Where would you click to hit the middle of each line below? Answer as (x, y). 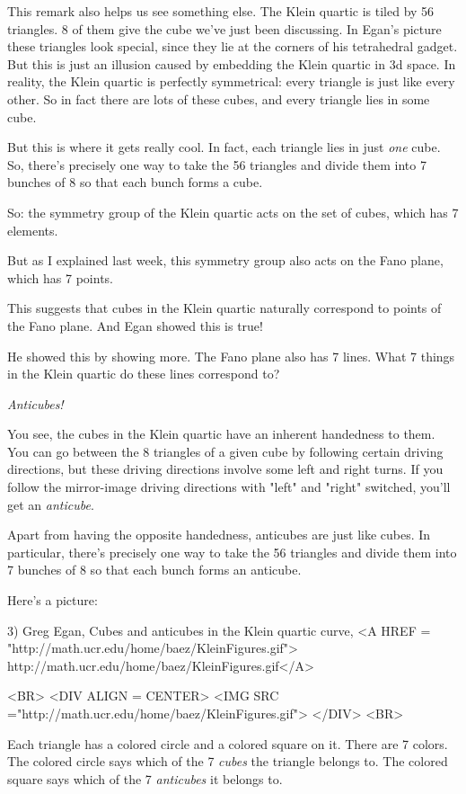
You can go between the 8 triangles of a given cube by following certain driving (225, 451)
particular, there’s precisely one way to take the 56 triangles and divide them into (232, 552)
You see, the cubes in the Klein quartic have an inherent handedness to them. (221, 434)
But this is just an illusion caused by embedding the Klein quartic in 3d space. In (232, 63)
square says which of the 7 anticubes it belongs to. (145, 778)
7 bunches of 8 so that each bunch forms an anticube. (154, 570)
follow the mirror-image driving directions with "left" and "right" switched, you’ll (229, 487)
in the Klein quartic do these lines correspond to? (144, 374)
